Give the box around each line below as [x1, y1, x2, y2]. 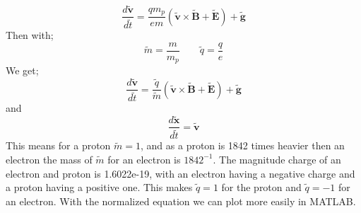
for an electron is [107, 151, 181, 166]
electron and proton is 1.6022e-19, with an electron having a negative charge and [6, 166, 355, 180]
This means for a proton [6, 138, 111, 153]
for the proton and [221, 180, 302, 195]
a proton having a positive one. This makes [6, 180, 193, 195]
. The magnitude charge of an [213, 151, 341, 166]
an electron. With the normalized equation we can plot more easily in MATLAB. [6, 193, 356, 208]
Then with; [6, 28, 54, 42]
